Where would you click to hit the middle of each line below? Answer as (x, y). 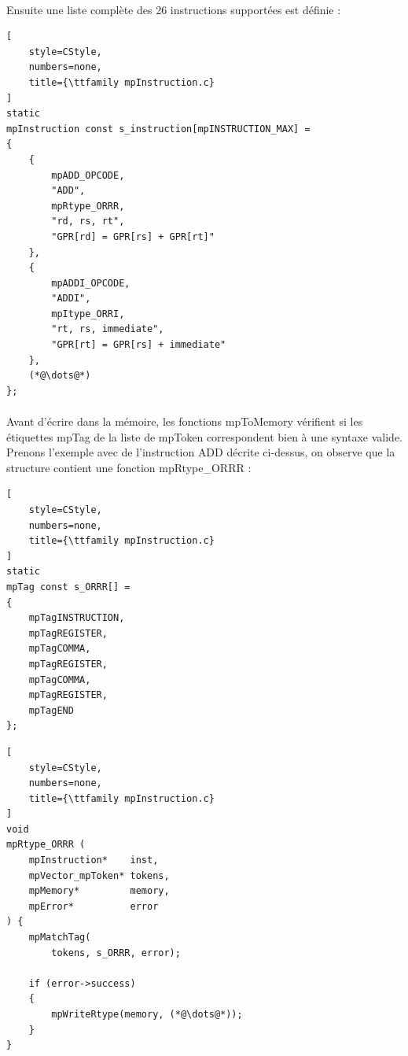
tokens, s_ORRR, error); (116, 953)
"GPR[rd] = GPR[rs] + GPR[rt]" (133, 236)
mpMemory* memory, (99, 891)
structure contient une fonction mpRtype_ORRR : (129, 467)
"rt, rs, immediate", (108, 329)
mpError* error (94, 906)
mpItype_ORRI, (88, 314)
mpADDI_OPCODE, (91, 283)
